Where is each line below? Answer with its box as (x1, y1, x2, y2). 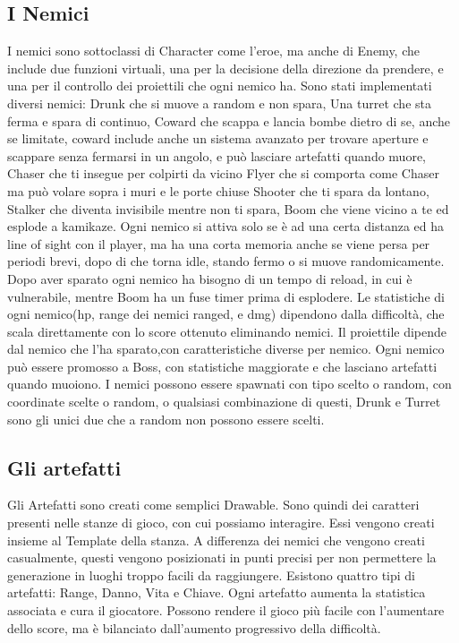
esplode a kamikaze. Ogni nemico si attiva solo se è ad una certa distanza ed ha (7, 217, 445, 236)
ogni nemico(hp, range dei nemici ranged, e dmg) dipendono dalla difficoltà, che (7, 304, 445, 323)
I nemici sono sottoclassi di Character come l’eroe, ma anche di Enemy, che (7, 41, 420, 60)
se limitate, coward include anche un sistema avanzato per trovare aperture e (7, 129, 429, 148)
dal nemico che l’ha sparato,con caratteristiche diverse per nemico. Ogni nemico (7, 339, 445, 358)
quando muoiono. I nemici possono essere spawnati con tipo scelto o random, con (7, 374, 452, 393)
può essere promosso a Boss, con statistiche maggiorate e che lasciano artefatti (7, 356, 438, 375)
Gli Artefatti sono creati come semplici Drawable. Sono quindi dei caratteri (7, 495, 420, 514)
